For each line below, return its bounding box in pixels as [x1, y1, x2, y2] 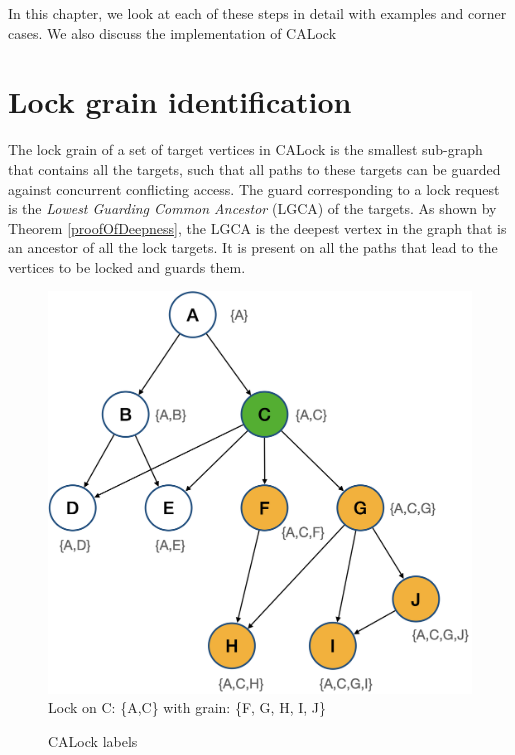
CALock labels [48, 730, 138, 751]
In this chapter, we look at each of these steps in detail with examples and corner [8, 3, 507, 23]
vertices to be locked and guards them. [8, 256, 246, 277]
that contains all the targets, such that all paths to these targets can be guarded [8, 158, 501, 179]
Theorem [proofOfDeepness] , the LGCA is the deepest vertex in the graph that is [8, 217, 507, 238]
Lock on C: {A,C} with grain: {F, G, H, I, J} [48, 697, 326, 718]
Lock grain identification [8, 81, 352, 122]
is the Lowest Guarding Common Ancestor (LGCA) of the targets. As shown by [8, 198, 497, 219]
